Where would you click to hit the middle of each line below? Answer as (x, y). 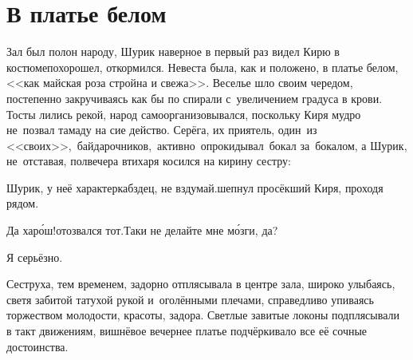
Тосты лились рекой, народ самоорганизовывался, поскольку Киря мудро (184, 114)
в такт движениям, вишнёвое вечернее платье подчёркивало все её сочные (187, 331)
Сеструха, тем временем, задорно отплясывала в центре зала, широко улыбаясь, (201, 284)
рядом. (23, 203)
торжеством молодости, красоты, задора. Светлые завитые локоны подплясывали (203, 315)
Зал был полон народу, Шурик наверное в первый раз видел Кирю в (173, 51)
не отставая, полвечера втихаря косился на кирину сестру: (149, 161)
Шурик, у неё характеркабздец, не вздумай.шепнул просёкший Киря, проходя (195, 187)
